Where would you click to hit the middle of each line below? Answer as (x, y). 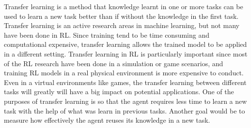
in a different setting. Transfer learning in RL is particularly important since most (126, 53)
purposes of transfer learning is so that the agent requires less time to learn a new (125, 101)
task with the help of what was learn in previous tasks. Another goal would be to (125, 110)
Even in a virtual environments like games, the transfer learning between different (125, 82)
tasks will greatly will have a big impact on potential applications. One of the (119, 92)
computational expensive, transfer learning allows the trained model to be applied (125, 44)
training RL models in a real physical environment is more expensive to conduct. (124, 73)
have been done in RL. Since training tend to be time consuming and (107, 35)
